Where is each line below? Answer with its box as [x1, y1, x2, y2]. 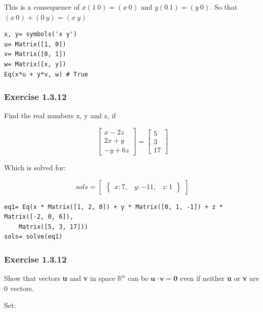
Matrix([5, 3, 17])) [18, 223, 88, 230]
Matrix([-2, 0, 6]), [4, 213, 74, 221]
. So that [209, 2, 238, 12]
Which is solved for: [4, 162, 66, 173]
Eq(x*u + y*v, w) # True [4, 70, 88, 78]
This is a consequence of [4, 2, 80, 12]
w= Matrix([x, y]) [4, 60, 66, 68]
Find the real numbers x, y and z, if [4, 110, 116, 121]
